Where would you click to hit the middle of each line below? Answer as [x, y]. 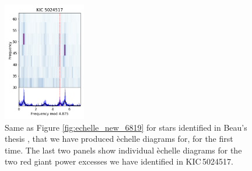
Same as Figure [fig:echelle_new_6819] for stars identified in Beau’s [126, 127]
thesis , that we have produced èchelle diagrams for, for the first [119, 139]
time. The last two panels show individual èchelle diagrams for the [123, 150]
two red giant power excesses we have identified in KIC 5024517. [119, 161]
